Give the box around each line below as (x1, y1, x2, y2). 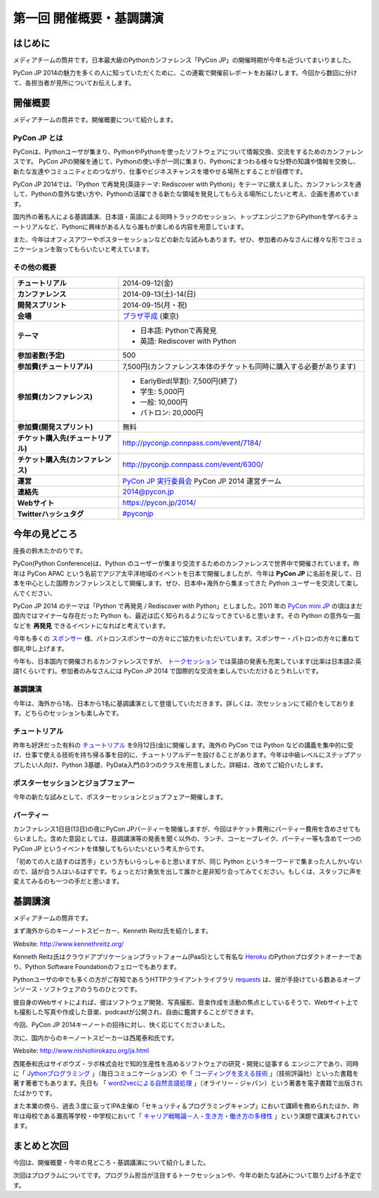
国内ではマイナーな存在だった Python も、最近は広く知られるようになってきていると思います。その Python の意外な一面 (13, 612, 361, 620)
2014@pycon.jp (122, 487, 175, 496)
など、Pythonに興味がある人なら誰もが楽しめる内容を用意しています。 (43, 222, 248, 231)
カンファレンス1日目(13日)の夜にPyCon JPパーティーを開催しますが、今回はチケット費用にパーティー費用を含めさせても (13, 825, 361, 834)
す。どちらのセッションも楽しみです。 (13, 709, 123, 717)
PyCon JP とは (13, 133, 63, 143)
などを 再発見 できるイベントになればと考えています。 (13, 621, 170, 630)
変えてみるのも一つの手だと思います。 (13, 877, 123, 886)
